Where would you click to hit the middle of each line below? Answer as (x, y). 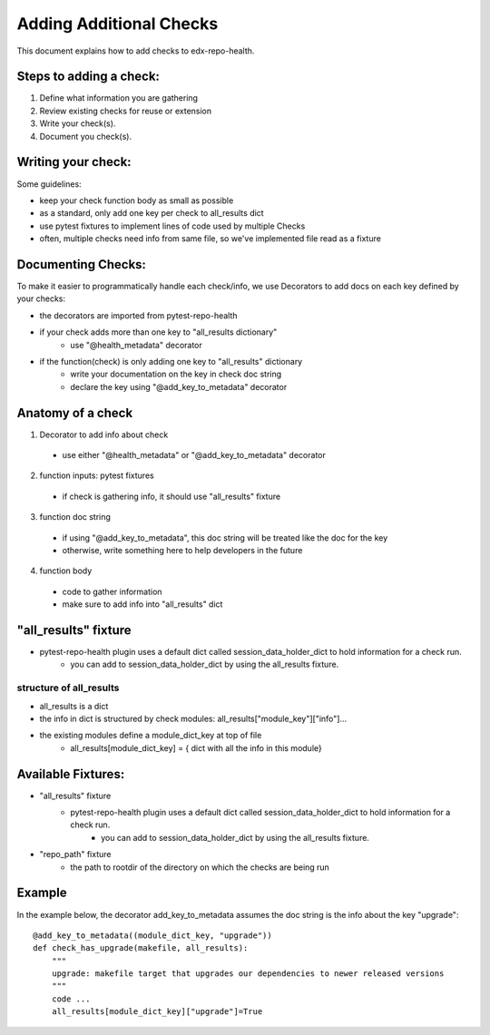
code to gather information (112, 591)
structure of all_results (68, 688)
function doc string (75, 517)
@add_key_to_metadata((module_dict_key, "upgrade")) (152, 935)
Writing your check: (74, 162)
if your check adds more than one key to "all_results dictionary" (158, 332)
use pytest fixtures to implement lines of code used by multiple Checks (172, 226)
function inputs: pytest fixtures (97, 475)
